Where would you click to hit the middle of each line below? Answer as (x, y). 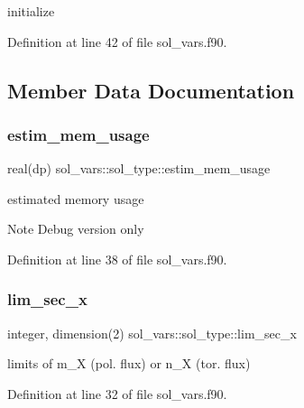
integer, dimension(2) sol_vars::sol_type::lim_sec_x (152, 333)
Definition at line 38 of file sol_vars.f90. (117, 259)
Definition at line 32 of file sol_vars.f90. (117, 393)
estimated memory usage (76, 198)
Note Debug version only (76, 229)
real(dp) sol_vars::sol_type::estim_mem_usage (139, 168)
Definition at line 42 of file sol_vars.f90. (117, 41)
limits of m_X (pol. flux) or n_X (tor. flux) (129, 363)
